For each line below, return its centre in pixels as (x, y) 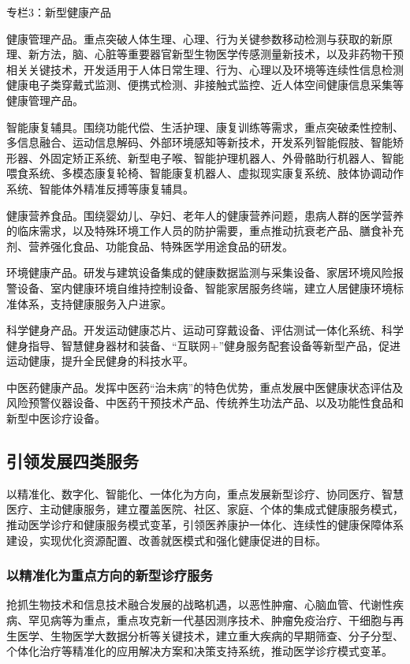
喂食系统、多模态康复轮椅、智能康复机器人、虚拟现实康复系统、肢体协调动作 (205, 173)
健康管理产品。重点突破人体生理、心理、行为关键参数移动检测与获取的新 (194, 38)
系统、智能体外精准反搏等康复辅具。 (100, 188)
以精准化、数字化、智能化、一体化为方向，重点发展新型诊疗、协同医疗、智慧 (205, 493)
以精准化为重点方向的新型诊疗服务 (110, 575)
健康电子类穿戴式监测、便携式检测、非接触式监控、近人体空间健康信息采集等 (205, 85)
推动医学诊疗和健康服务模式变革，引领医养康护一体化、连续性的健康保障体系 (205, 525)
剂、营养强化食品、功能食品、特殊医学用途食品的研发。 (150, 246)
